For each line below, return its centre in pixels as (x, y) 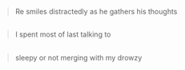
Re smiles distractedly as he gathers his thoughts (96, 12)
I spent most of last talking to (63, 34)
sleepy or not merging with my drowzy (78, 57)
